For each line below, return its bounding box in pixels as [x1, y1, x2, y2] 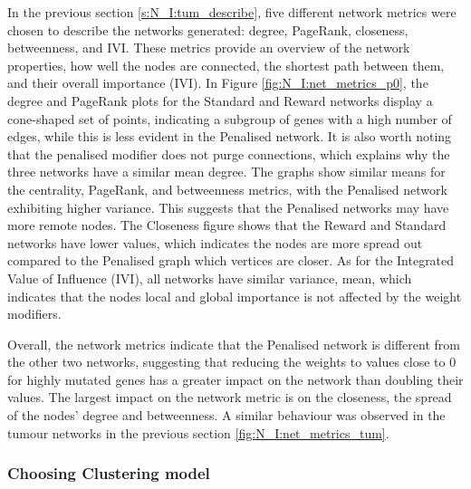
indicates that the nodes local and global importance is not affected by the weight [7, 286, 462, 305]
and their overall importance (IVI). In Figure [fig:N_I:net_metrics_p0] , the [7, 73, 428, 92]
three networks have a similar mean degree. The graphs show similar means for [7, 162, 446, 181]
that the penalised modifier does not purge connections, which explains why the [7, 144, 450, 163]
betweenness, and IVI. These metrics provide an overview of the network [7, 38, 410, 57]
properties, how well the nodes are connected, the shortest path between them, [7, 55, 445, 74]
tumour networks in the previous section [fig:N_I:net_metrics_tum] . [7, 423, 389, 442]
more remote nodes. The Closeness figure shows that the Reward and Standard [7, 216, 447, 235]
